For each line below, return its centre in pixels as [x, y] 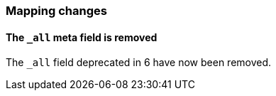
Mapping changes [56, 11]
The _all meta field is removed [82, 37]
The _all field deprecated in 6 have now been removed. [139, 63]
